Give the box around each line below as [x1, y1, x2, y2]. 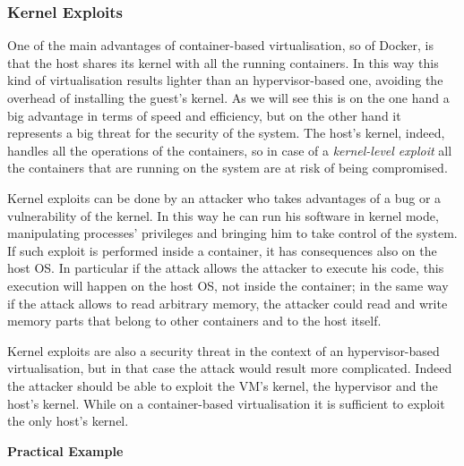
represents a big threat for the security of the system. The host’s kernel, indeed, [7, 123, 445, 142]
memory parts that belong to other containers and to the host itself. [7, 311, 382, 330]
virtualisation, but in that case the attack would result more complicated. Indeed [7, 359, 452, 377]
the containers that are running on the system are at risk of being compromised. [7, 158, 448, 177]
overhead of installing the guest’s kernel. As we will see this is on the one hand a [7, 89, 450, 106]
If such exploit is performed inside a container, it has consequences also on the [7, 241, 437, 259]
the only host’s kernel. [7, 411, 129, 430]
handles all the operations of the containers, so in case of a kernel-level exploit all [7, 140, 452, 159]
